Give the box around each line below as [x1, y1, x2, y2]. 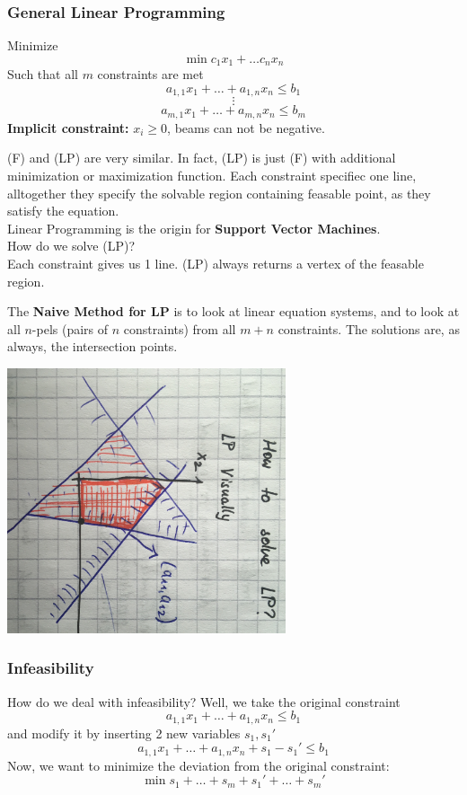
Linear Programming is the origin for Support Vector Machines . [7, 218, 381, 237]
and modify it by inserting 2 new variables [7, 723, 241, 742]
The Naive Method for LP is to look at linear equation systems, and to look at [7, 302, 460, 321]
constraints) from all [123, 319, 236, 338]
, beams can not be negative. [167, 118, 325, 137]
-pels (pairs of [31, 319, 109, 338]
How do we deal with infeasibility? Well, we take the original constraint [7, 692, 401, 711]
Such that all [7, 65, 78, 84]
